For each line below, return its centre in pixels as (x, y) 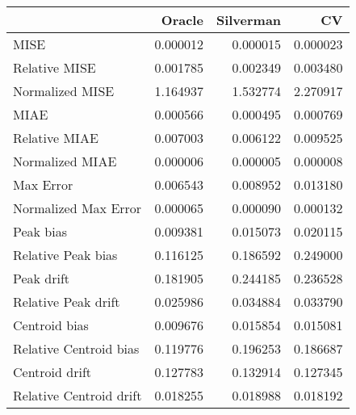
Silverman (249, 20)
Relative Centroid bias (76, 348)
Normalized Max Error (77, 208)
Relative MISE (54, 67)
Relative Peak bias (65, 255)
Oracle (182, 20)
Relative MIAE (56, 138)
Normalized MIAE (65, 161)
